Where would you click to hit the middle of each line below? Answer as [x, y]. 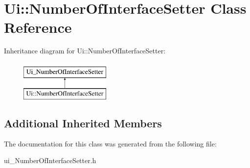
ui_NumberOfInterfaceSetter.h [50, 160]
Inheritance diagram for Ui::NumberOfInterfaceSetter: [85, 51]
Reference [38, 27]
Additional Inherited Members [83, 123]
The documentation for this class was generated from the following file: [110, 144]
